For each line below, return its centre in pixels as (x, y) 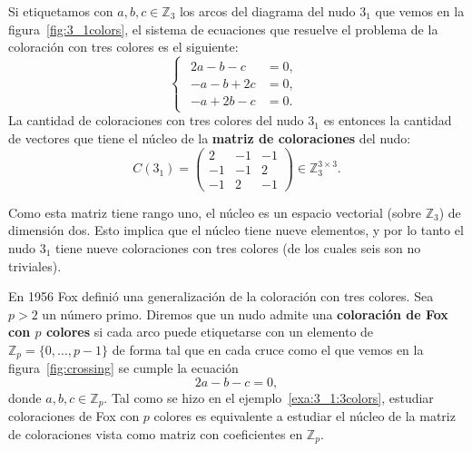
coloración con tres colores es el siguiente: (123, 47)
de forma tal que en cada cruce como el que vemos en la (268, 349)
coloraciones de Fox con (74, 416)
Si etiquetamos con (61, 11)
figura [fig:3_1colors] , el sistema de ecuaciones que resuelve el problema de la (223, 29)
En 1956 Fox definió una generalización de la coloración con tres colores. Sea (221, 296)
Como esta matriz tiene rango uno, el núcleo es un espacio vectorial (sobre (215, 212)
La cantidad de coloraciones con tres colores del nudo (156, 120)
